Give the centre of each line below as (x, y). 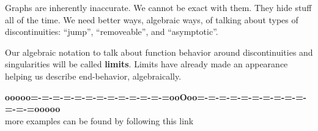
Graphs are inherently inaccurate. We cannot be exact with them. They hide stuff (158, 7)
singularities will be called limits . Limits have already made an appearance (146, 64)
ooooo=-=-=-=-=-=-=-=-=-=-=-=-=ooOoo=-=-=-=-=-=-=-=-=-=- (156, 96)
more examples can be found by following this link (99, 120)
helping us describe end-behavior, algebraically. (93, 76)
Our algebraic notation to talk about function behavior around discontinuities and (159, 52)
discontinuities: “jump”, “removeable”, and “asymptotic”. (112, 32)
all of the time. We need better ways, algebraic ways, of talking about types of (152, 19)
